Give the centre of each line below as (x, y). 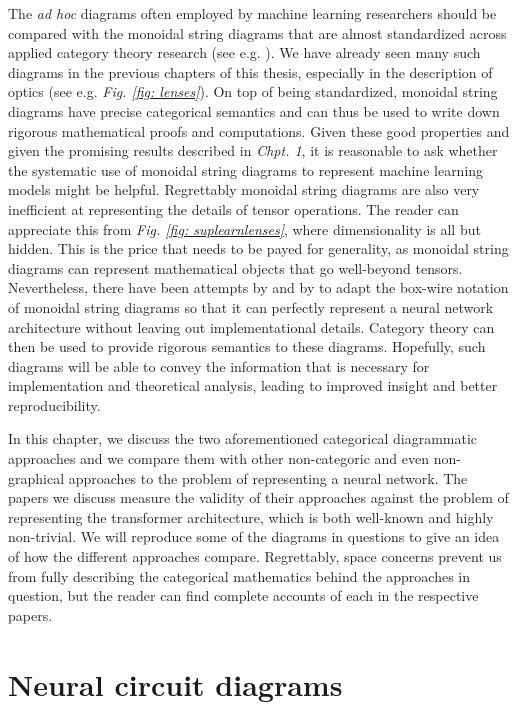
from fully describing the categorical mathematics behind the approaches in (239, 575)
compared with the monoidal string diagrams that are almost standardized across (257, 32)
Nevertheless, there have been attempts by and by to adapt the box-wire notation (258, 287)
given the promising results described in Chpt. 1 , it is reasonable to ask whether (253, 150)
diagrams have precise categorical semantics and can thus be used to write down (254, 110)
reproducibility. (54, 404)
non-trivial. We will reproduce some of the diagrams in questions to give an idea (254, 536)
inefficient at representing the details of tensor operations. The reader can (233, 208)
